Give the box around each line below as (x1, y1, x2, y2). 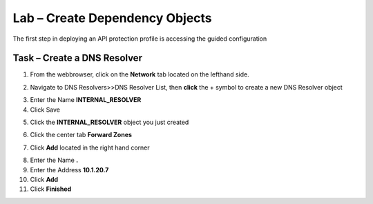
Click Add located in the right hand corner (30, 143, 150, 152)
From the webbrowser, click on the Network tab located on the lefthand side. (30, 70, 249, 79)
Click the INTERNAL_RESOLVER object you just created (30, 118, 189, 127)
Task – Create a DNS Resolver (12, 52, 143, 64)
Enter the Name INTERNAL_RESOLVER (30, 96, 142, 104)
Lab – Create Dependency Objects (12, 10, 212, 25)
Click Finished (30, 185, 72, 193)
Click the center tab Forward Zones (30, 131, 133, 139)
